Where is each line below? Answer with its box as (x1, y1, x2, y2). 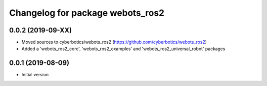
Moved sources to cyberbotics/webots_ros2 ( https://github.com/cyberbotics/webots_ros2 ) (21, 39, 207, 45)
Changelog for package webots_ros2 (9, 7, 165, 18)
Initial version (21, 72, 49, 78)
